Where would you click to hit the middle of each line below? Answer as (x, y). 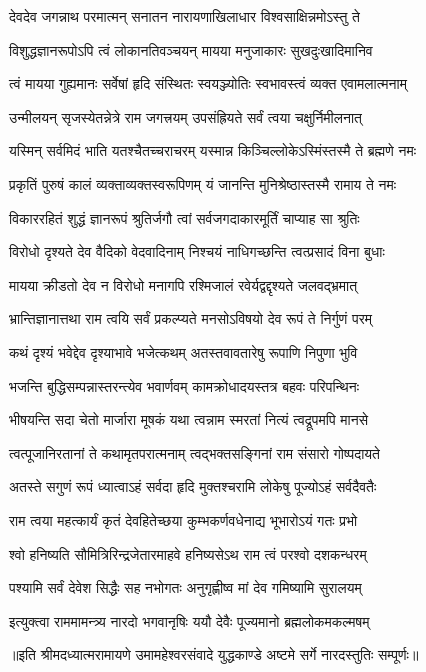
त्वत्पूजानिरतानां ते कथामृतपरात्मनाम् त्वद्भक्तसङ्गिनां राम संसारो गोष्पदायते (194, 452)
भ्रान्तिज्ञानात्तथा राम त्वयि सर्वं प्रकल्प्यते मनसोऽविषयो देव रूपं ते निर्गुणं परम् (191, 318)
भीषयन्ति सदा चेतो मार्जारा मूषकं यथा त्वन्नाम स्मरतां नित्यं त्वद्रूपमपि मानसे (189, 419)
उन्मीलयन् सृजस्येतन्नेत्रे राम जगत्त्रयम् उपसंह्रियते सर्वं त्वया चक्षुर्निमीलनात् (185, 116)
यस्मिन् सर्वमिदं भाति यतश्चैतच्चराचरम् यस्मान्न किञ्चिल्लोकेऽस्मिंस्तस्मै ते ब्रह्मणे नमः (213, 150)
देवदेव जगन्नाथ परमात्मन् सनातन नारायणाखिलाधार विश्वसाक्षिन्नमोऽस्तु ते (184, 16)
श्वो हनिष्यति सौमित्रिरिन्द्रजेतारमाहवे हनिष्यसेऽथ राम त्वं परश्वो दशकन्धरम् (188, 553)
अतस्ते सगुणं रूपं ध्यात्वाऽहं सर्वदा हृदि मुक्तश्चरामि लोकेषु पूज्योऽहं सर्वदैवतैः (193, 486)
